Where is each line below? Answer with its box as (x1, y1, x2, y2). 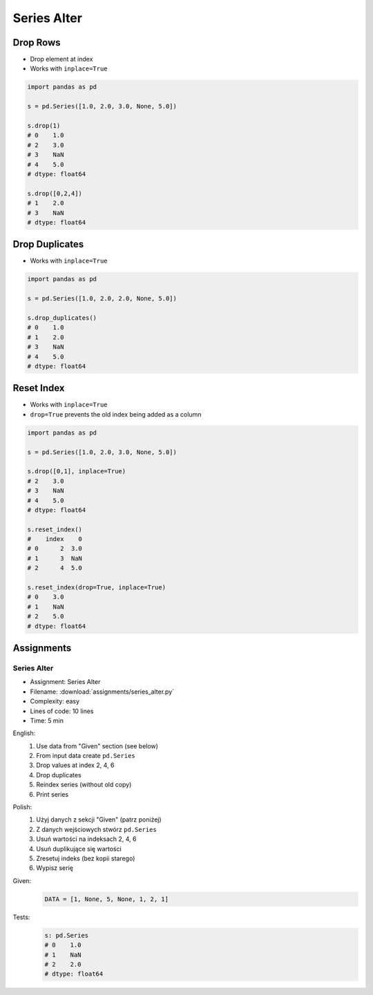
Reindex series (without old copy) (36, 781, 132, 789)
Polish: (12, 803, 32, 811)
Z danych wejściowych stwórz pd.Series (36, 825, 157, 833)
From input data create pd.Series (36, 752, 135, 760)
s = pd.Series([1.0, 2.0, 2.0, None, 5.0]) (27, 294, 178, 303)
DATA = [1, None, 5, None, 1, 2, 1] (44, 895, 169, 903)
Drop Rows (12, 37, 61, 48)
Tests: (12, 913, 30, 921)
